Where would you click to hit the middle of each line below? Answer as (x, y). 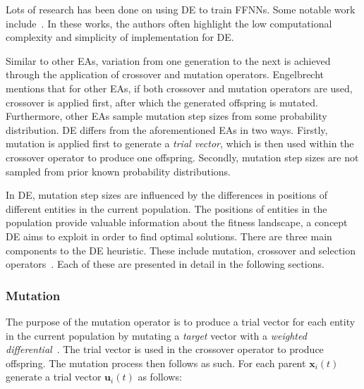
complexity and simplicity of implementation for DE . (120, 37)
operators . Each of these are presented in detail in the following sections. (165, 264)
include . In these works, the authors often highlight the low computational (169, 23)
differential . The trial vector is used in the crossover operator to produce (165, 349)
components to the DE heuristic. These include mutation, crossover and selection (181, 250)
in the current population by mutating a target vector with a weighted (156, 335)
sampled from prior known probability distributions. (119, 171)
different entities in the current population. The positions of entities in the (166, 208)
